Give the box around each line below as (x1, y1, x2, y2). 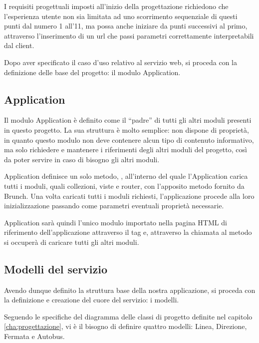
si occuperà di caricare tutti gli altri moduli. (4, 236, 139, 247)
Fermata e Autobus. (4, 331, 65, 341)
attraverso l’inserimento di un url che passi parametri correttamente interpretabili (4, 30, 254, 41)
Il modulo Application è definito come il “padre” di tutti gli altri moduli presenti (4, 115, 252, 125)
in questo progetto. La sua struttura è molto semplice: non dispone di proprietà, (4, 124, 249, 135)
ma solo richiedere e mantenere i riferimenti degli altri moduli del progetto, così (4, 144, 247, 155)
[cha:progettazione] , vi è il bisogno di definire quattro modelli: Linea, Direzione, (4, 321, 247, 331)
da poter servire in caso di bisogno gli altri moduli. (4, 154, 160, 164)
